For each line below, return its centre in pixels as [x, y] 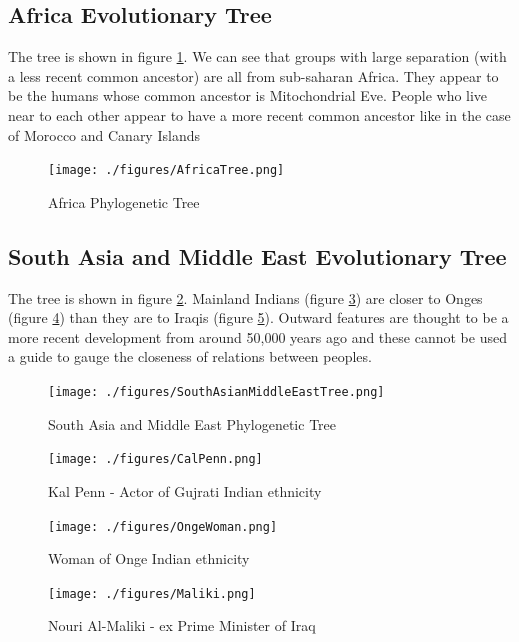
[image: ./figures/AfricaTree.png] [166, 170]
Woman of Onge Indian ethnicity [149, 558]
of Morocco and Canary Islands [104, 134]
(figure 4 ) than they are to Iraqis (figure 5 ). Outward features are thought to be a [258, 317]
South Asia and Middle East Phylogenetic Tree [192, 423]
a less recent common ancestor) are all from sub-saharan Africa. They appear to [253, 75]
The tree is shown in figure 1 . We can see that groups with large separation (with [257, 56]
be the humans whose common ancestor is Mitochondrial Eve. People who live [248, 95]
